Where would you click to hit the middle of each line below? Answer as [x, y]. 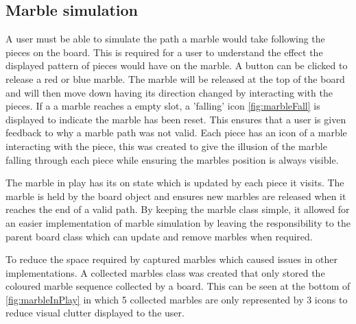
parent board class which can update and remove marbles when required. [159, 236]
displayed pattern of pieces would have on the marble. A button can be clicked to [177, 65]
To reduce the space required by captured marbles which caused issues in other [172, 259]
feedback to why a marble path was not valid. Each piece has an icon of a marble [176, 133]
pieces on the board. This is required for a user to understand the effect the [164, 52]
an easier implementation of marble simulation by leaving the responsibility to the [178, 222]
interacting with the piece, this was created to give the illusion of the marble [166, 146]
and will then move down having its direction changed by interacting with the [169, 92]
